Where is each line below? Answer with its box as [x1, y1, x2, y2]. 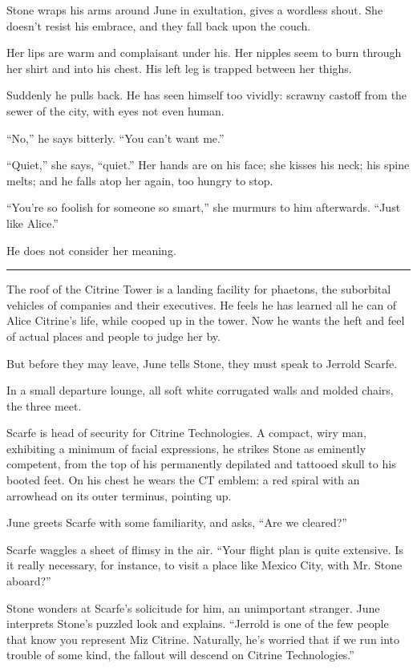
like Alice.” [6, 214, 59, 231]
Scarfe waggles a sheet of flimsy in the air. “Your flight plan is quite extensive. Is [6, 540, 403, 557]
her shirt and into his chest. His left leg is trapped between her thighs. [6, 59, 352, 76]
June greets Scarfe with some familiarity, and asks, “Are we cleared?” [6, 514, 347, 531]
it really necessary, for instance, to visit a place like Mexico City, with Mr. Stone [6, 557, 403, 573]
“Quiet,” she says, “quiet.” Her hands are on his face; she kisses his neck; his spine [6, 156, 410, 173]
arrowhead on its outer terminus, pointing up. [6, 487, 232, 504]
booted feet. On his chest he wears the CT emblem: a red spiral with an [6, 472, 360, 488]
